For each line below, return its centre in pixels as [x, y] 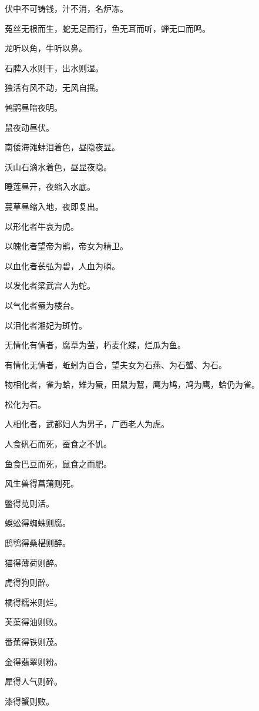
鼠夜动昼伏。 [29, 127]
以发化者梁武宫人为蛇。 [50, 285]
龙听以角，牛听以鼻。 [46, 48]
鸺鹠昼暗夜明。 [33, 107]
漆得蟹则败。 [29, 701]
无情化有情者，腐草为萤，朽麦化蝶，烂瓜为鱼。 [95, 345]
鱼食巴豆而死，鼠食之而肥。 [58, 463]
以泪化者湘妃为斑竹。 [46, 325]
